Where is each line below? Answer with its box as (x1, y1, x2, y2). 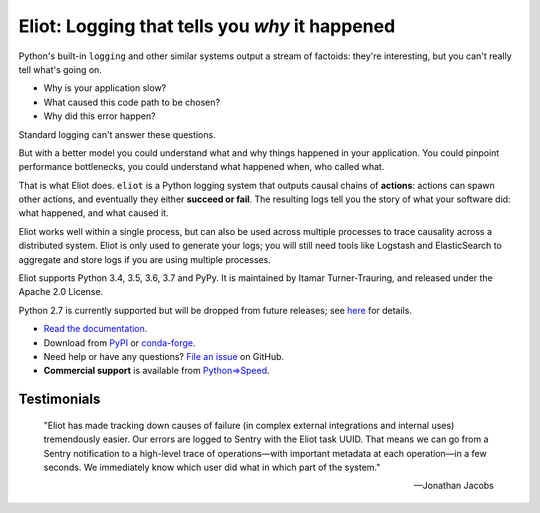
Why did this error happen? (43, 110, 156, 122)
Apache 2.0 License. (18, 286, 104, 298)
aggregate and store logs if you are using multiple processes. (18, 253, 272, 265)
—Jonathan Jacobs (413, 480, 494, 492)
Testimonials (18, 391, 101, 408)
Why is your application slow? (43, 82, 167, 94)
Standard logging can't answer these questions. (18, 128, 216, 140)
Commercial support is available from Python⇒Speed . (43, 365, 270, 377)
